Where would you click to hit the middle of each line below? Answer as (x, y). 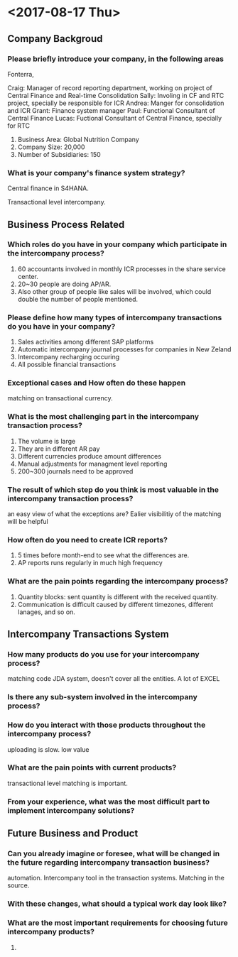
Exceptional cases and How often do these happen (97, 383)
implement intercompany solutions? (71, 810)
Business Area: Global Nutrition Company (79, 139)
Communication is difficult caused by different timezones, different (115, 604)
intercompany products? (51, 932)
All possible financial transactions (67, 365)
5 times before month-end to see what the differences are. (103, 555)
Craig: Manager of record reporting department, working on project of (110, 88)
